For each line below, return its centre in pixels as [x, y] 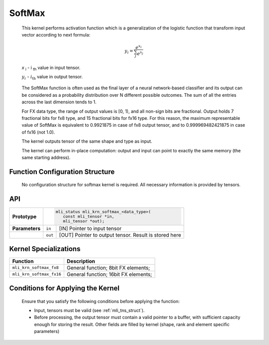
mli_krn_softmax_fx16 [37, 274]
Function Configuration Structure [62, 172]
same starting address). [46, 157]
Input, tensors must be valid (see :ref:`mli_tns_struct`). [89, 310]
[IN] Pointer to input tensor [90, 229]
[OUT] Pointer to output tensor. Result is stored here [120, 235]
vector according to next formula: [56, 34]
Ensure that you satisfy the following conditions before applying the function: [101, 301]
